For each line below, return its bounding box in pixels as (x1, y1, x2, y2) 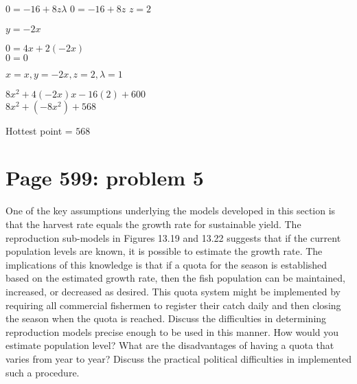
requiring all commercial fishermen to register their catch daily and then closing (5, 297, 341, 312)
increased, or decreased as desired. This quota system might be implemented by (5, 284, 341, 298)
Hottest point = (5, 123, 73, 137)
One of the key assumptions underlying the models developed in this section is (5, 203, 336, 218)
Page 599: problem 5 (5, 163, 204, 192)
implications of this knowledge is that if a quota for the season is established (5, 257, 327, 271)
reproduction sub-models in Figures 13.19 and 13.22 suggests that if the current (5, 230, 341, 245)
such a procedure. (5, 365, 80, 379)
